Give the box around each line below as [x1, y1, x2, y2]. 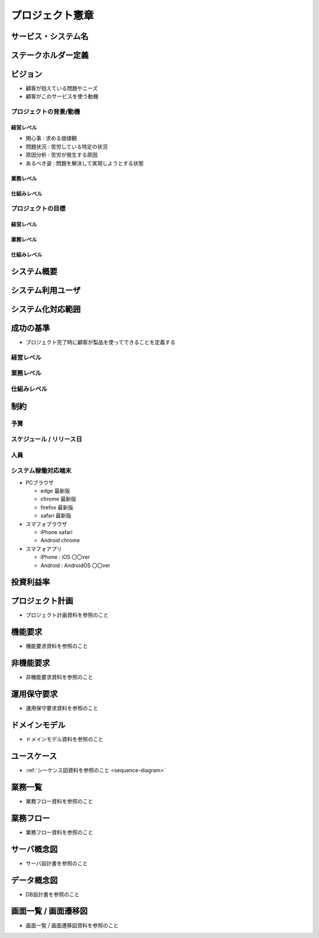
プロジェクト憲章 [11, 9, 95, 22]
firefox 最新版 [40, 503, 74, 511]
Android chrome [40, 537, 80, 544]
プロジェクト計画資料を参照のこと [25, 612, 109, 619]
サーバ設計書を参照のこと [25, 859, 88, 866]
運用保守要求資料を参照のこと [25, 704, 99, 712]
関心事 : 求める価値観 [25, 135, 77, 142]
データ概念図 [11, 875, 58, 885]
